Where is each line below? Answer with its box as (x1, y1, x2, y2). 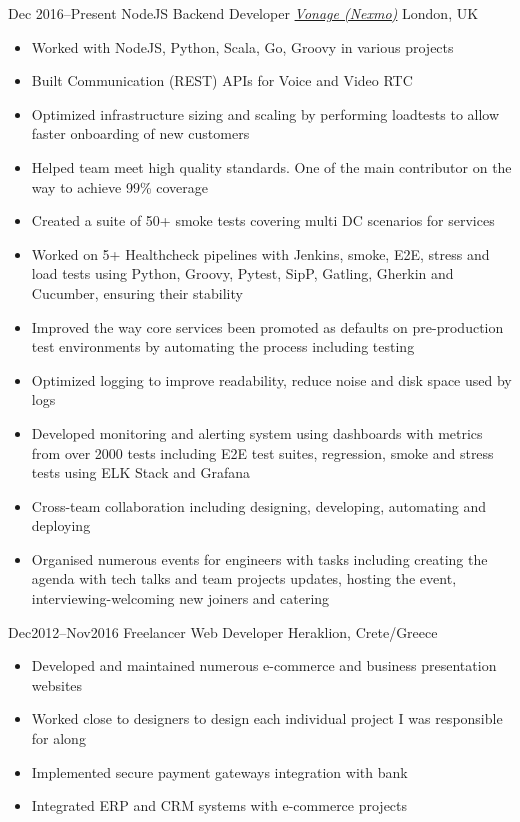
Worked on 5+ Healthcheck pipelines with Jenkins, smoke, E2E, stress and (31, 243, 490, 264)
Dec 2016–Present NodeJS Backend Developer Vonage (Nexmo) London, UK (8, 3, 479, 23)
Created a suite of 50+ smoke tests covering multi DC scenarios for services (31, 210, 495, 231)
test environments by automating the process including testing (31, 336, 415, 357)
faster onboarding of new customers (31, 123, 250, 144)
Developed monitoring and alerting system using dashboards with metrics (31, 422, 483, 443)
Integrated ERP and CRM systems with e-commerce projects (31, 795, 408, 816)
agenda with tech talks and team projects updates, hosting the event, (31, 568, 457, 589)
